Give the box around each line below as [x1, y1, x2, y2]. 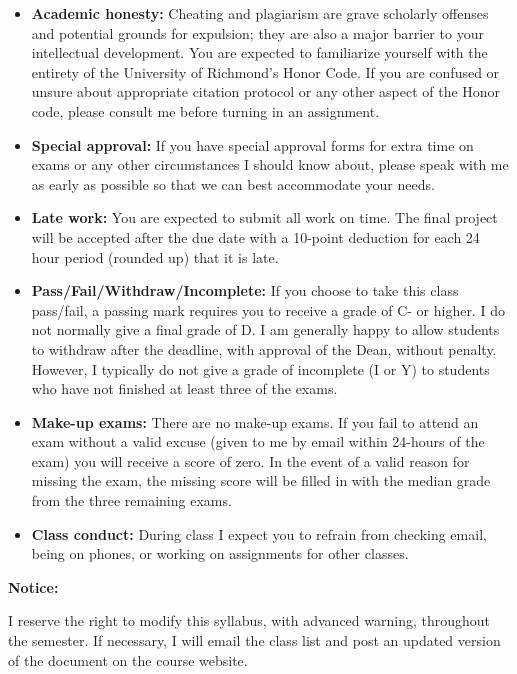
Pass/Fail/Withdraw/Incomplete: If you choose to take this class [31, 280, 459, 301]
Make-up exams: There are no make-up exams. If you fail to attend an [31, 411, 479, 432]
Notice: [8, 576, 59, 597]
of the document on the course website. [8, 649, 248, 670]
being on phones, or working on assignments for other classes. [31, 543, 409, 564]
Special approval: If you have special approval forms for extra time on [31, 134, 474, 155]
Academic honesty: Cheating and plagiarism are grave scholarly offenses [31, 3, 489, 23]
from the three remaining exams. [31, 490, 232, 511]
